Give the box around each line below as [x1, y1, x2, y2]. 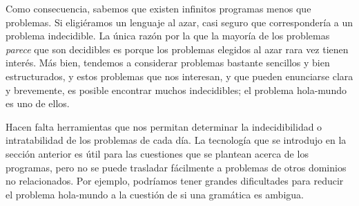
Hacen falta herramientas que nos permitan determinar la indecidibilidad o [6, 119, 322, 133]
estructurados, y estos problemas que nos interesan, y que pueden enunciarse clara [6, 68, 353, 83]
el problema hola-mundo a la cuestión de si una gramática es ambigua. [6, 187, 304, 201]
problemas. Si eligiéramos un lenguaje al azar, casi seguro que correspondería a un [6, 15, 353, 29]
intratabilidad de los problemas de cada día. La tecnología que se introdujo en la [6, 133, 347, 147]
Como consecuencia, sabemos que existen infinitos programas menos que [6, 1, 311, 15]
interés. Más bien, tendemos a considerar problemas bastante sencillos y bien [6, 55, 330, 70]
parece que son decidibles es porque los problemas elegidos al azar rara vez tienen [6, 41, 349, 56]
